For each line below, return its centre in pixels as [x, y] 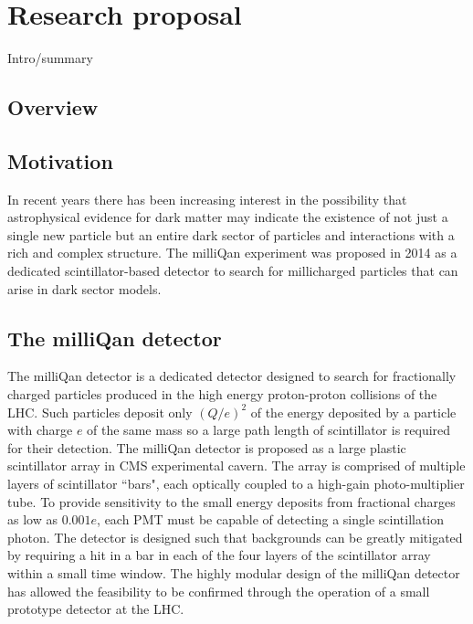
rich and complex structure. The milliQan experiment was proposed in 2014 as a [232, 253]
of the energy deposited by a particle [353, 412]
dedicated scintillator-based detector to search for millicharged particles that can [233, 271]
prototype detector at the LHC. [96, 609]
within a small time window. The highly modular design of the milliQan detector [234, 573]
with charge [40, 430]
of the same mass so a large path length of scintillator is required [269, 430]
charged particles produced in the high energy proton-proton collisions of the [222, 394]
